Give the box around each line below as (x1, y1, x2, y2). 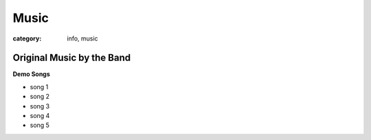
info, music (67, 34, 99, 43)
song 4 (30, 112, 50, 120)
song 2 (30, 93, 50, 101)
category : (12, 34, 42, 43)
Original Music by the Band (12, 52, 131, 64)
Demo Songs (12, 70, 51, 78)
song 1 (30, 82, 49, 91)
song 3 (30, 102, 50, 110)
